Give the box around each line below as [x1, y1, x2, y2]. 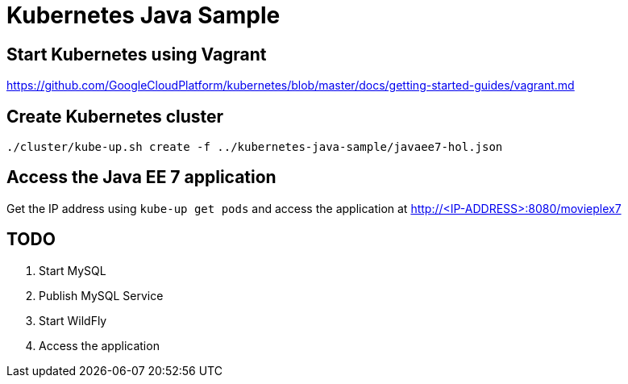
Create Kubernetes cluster [6, 106, 224, 127]
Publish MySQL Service [39, 288, 164, 303]
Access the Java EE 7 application [6, 167, 277, 188]
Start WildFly [39, 313, 107, 328]
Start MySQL [39, 263, 106, 278]
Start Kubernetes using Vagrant [6, 44, 267, 65]
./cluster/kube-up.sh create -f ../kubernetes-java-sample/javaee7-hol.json [6, 140, 503, 154]
